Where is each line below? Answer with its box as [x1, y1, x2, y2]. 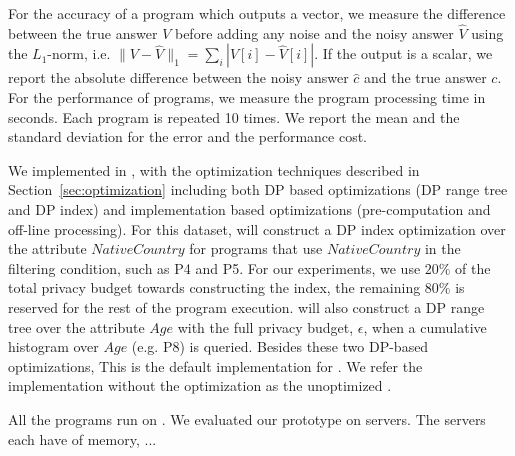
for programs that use [189, 238, 323, 259]
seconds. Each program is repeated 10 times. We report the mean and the [8, 106, 460, 127]
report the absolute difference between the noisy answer [8, 67, 349, 88]
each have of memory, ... [8, 428, 157, 449]
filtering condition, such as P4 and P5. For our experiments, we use [8, 257, 421, 278]
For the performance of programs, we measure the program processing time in [8, 87, 486, 107]
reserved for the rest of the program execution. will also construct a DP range [8, 296, 485, 317]
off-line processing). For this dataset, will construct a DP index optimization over [8, 218, 506, 239]
